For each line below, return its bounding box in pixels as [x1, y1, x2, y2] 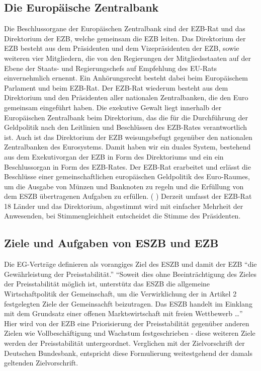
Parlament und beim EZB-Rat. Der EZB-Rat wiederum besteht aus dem [4, 82, 228, 93]
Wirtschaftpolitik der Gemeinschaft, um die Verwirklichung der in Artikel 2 [4, 288, 237, 299]
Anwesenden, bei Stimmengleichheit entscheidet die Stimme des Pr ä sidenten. [4, 210, 241, 221]
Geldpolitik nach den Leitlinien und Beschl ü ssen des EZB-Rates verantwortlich [4, 122, 247, 132]
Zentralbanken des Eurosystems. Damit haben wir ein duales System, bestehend [4, 141, 251, 152]
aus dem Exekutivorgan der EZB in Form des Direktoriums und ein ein [4, 151, 224, 162]
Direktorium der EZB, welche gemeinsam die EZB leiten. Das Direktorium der [4, 33, 246, 43]
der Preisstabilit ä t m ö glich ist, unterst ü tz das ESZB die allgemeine [4, 278, 210, 289]
